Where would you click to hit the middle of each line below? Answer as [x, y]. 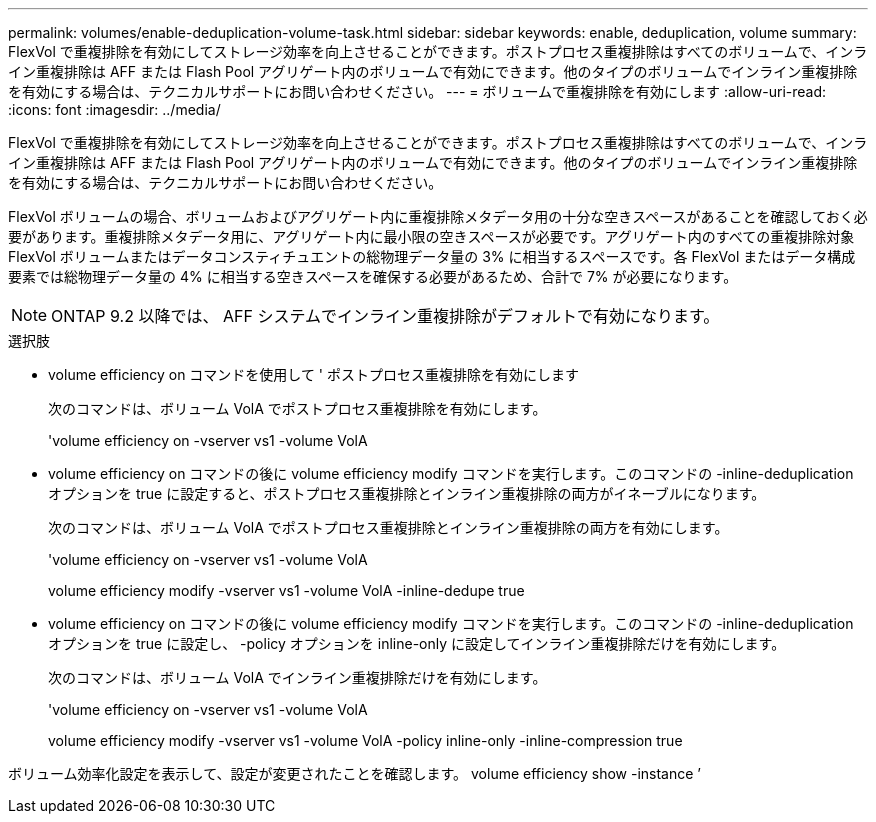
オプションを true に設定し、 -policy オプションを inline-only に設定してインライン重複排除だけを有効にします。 [417, 643]
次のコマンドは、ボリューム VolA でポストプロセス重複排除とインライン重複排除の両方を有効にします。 [388, 527]
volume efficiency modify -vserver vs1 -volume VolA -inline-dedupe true [286, 590]
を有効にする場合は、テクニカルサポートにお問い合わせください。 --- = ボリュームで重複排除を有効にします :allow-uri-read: [417, 91]
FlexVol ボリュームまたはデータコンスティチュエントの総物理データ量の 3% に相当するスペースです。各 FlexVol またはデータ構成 [432, 256]
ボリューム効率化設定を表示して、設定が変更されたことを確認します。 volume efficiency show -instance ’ [354, 773]
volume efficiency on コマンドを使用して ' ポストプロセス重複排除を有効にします [313, 374]
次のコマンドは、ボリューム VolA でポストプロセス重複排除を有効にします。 [297, 408]
